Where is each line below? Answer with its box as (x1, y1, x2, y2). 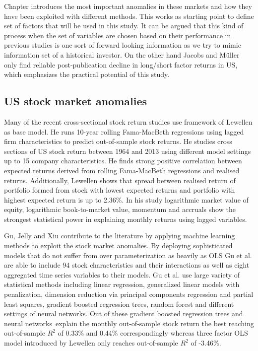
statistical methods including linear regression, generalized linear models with (4, 279, 240, 289)
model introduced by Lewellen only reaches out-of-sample (4, 338, 178, 348)
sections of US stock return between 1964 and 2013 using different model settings (4, 145, 251, 156)
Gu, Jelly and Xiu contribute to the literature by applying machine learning (4, 230, 235, 241)
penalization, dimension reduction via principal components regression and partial (4, 289, 254, 299)
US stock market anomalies (4, 93, 147, 109)
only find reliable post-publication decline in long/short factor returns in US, (4, 59, 238, 70)
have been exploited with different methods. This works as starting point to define (4, 10, 254, 21)
